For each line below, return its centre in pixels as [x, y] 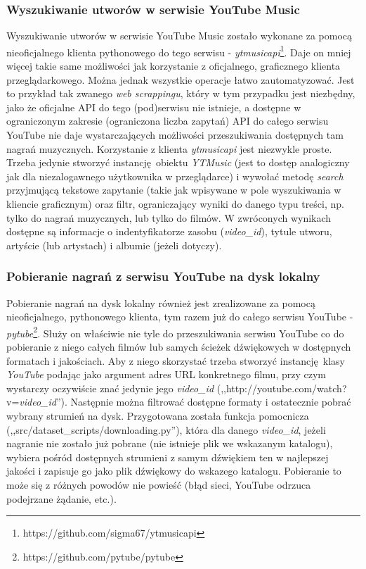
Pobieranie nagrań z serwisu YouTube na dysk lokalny [163, 276]
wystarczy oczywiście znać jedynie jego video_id [110, 388]
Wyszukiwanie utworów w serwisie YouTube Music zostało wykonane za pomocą [179, 36]
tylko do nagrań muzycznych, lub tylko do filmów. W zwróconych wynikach [169, 217]
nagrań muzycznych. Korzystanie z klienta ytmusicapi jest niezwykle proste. [169, 148]
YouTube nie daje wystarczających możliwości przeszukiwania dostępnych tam [175, 135]
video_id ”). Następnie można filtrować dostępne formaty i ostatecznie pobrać [185, 402]
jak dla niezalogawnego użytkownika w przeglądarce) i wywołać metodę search [175, 176]
